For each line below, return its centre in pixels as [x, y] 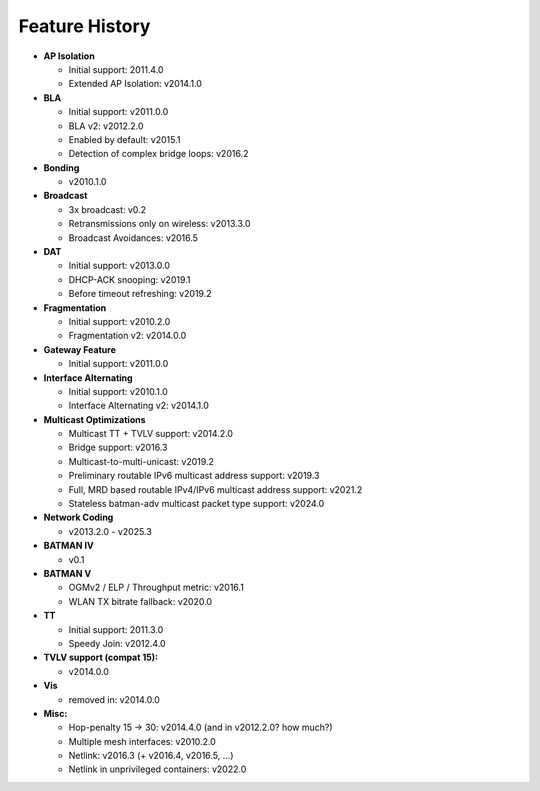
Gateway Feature [80, 349]
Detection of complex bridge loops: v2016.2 [158, 154]
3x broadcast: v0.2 [107, 209]
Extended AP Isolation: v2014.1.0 [135, 84]
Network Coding [78, 517]
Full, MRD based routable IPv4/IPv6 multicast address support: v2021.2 [215, 489]
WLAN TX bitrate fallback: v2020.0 [140, 601]
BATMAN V [67, 573]
